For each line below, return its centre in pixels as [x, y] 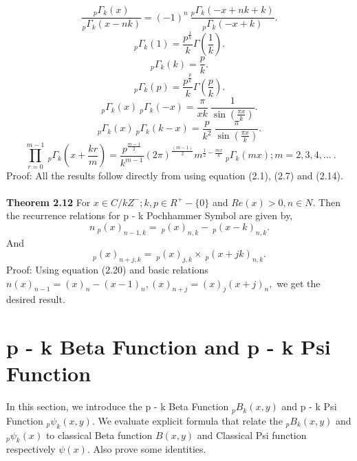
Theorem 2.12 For [48, 202]
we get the [299, 283]
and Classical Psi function [252, 435]
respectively [31, 449]
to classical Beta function [99, 435]
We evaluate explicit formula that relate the [190, 420]
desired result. [36, 299]
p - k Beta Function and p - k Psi [169, 347]
